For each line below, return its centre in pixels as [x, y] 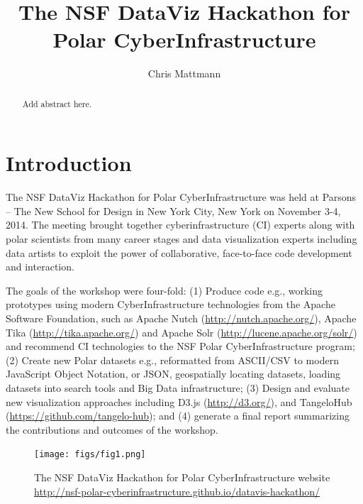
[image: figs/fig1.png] [90, 455]
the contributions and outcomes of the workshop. [112, 429]
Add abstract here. [57, 103]
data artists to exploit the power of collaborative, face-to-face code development [179, 252]
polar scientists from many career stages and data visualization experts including [181, 239]
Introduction [69, 163]
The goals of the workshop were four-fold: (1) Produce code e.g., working [164, 290]
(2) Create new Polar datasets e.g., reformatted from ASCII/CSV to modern [172, 360]
